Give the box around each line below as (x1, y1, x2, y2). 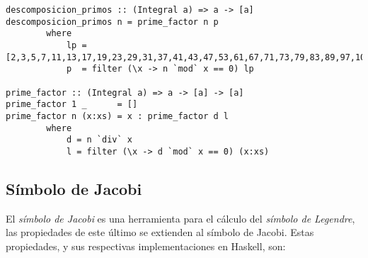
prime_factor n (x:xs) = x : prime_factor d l (6, 111, 229, 121)
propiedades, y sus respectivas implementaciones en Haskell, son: (6, 238, 286, 253)
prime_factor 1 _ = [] (6, 99, 138, 110)
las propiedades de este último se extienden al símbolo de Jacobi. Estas (6, 225, 314, 240)
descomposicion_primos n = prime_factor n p (6, 16, 219, 27)
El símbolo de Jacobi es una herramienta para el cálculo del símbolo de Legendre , (6, 211, 355, 225)
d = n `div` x (66, 135, 132, 145)
